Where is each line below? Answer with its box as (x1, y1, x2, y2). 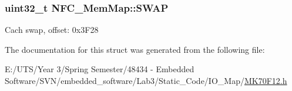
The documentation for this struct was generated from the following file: (5, 43, 265, 55)
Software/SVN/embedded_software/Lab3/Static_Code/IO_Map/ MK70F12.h (5, 75, 287, 86)
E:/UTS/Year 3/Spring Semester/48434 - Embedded (5, 63, 194, 75)
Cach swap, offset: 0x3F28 (5, 23, 99, 36)
